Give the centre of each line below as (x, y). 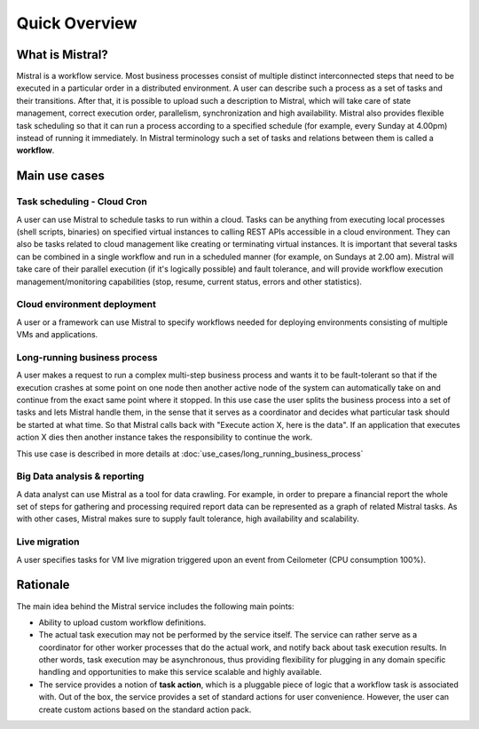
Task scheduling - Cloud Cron (82, 202)
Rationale (43, 585)
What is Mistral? (62, 55)
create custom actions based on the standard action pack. (145, 709)
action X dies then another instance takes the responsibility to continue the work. (165, 437)
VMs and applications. (57, 335)
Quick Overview (77, 23)
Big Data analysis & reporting (80, 477)
